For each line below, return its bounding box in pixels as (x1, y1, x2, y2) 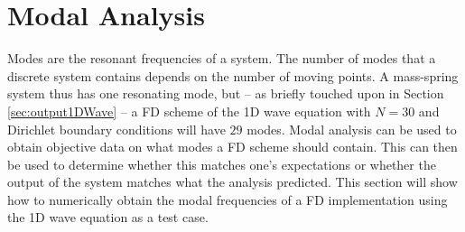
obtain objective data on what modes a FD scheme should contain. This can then (7, 137, 458, 156)
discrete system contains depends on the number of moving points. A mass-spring (7, 66, 459, 85)
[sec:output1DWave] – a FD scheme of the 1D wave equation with (7, 101, 371, 120)
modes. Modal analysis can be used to (246, 119, 457, 138)
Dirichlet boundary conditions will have (7, 119, 226, 138)
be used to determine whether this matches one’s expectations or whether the (7, 154, 436, 173)
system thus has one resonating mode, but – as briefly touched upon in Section (7, 84, 444, 103)
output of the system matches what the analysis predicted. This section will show (7, 172, 458, 191)
